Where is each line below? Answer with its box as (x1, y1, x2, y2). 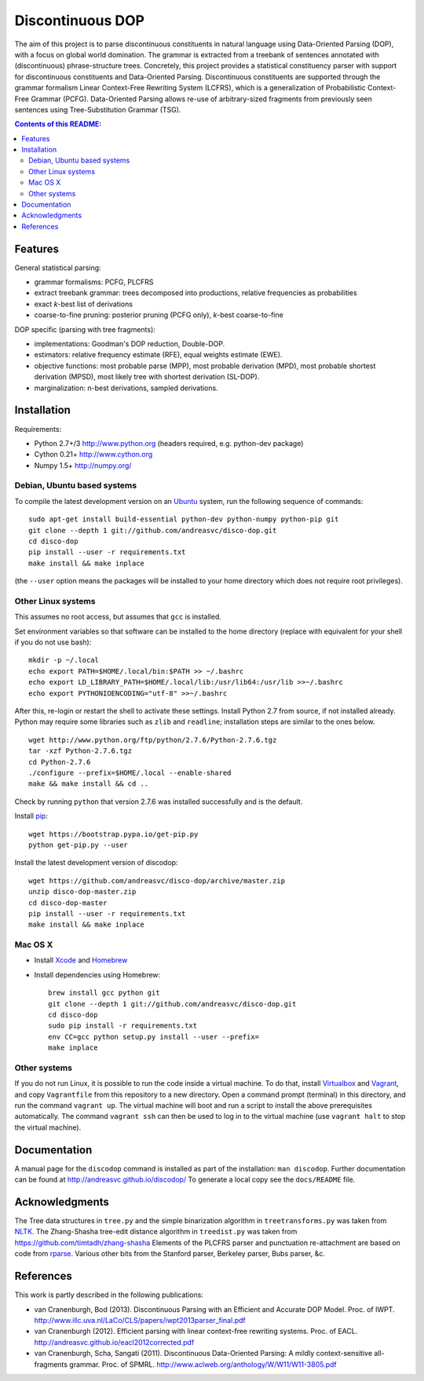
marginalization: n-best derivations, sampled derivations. (34, 383, 219, 393)
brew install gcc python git (48, 988, 160, 997)
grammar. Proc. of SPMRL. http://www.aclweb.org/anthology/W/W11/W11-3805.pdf (69, 1359, 337, 1369)
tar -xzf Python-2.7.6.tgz (28, 747, 133, 755)
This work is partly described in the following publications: (14, 1290, 204, 1299)
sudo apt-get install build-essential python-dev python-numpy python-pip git (28, 515, 339, 524)
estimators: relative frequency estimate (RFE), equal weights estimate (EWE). (34, 350, 283, 360)
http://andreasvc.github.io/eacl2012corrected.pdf (34, 1337, 195, 1346)
